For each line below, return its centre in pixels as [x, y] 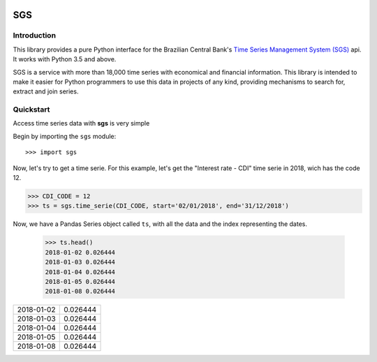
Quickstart [31, 110]
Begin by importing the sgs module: [65, 136]
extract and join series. [46, 91]
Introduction [34, 36]
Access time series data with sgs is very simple [81, 123]
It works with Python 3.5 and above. [65, 59]
